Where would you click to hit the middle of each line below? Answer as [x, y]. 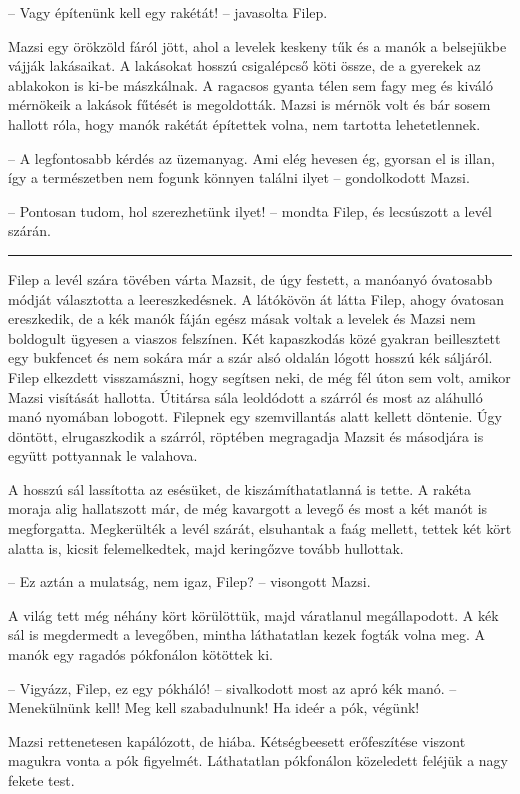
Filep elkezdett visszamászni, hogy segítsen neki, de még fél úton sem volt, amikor [259, 376]
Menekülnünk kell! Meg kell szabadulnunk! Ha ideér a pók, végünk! [214, 707]
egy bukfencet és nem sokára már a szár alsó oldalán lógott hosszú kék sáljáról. [250, 357]
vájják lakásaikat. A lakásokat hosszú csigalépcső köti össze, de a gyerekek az [244, 65]
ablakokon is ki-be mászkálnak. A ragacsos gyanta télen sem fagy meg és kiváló [250, 84]
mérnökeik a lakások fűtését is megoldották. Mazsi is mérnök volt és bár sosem [249, 104]
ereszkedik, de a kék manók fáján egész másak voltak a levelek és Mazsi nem [242, 318]
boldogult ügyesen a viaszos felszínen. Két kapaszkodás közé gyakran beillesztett [254, 337]
